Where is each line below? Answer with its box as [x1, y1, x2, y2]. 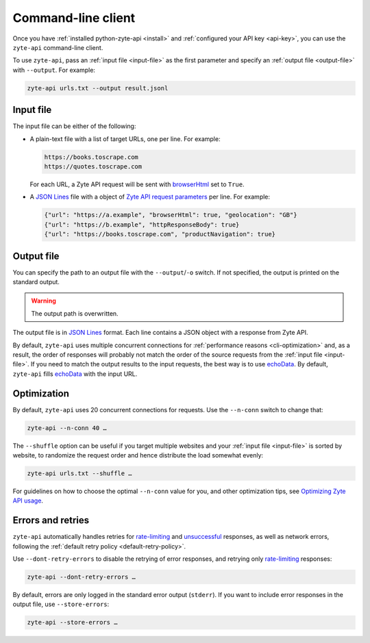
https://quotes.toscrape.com [44, 162, 143, 171]
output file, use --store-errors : [12, 600, 110, 609]
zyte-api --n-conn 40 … [27, 424, 108, 431]
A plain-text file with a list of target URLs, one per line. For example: [29, 134, 221, 143]
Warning [31, 297, 56, 305]
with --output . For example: [12, 66, 96, 74]
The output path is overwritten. [31, 309, 119, 318]
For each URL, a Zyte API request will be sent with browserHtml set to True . [29, 180, 245, 188]
